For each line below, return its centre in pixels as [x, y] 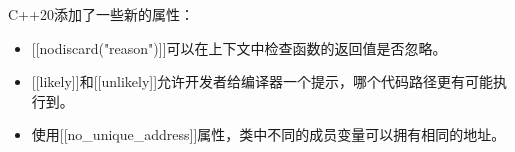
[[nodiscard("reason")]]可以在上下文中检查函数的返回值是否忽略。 [239, 47]
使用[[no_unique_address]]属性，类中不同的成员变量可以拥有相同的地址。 [268, 134]
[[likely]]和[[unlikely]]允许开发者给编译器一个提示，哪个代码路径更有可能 [262, 81]
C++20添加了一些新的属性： [101, 14]
